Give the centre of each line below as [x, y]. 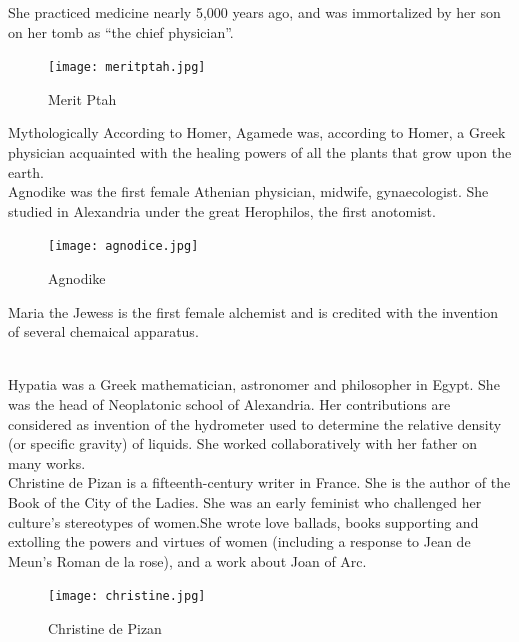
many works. [47, 462]
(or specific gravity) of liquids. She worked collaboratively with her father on [243, 443]
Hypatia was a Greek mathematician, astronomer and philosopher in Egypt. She [254, 384]
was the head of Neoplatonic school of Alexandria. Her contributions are [229, 404]
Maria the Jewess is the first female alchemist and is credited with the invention [253, 311]
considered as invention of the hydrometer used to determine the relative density [255, 423]
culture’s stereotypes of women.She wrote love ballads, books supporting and [243, 521]
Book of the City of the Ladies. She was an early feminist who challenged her [245, 502]
